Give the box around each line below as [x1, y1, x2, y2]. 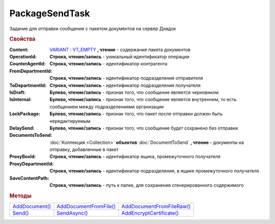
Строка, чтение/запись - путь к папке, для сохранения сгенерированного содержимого [49, 182, 244, 188]
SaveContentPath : [9, 175, 49, 181]
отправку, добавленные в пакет [49, 146, 119, 153]
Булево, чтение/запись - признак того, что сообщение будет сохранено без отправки [49, 125, 238, 131]
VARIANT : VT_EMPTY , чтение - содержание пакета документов [49, 46, 190, 53]
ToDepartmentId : [9, 82, 47, 88]
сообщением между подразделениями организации [49, 104, 164, 110]
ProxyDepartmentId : [9, 161, 54, 167]
